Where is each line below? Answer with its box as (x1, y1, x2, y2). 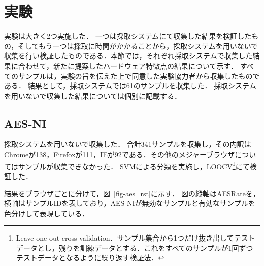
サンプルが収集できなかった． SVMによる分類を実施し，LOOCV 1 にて (18, 159, 250, 171)
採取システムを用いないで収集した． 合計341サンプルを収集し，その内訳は (4, 139, 251, 150)
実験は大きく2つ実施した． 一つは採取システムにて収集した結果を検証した (4, 31, 252, 41)
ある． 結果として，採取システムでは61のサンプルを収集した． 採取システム (4, 80, 256, 91)
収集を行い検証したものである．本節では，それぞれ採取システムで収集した (4, 50, 253, 61)
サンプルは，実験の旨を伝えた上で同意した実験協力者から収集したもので (18, 70, 260, 81)
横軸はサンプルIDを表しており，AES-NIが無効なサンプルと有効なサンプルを (4, 198, 255, 209)
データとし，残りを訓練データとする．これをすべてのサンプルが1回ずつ (16, 242, 253, 253)
